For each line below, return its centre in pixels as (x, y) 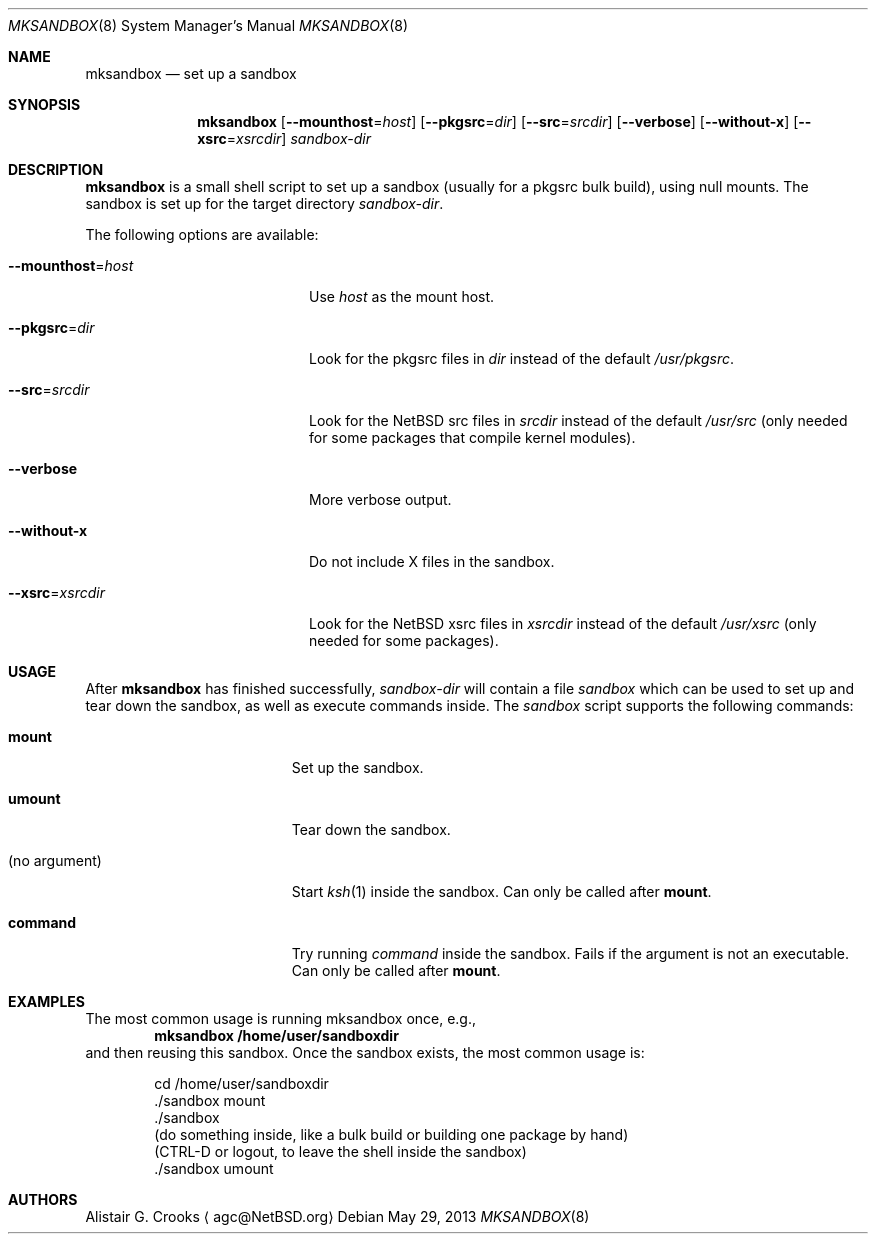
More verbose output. (380, 499)
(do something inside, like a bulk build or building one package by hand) (391, 1134)
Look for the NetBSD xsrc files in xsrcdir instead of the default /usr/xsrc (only (563, 623)
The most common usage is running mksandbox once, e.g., (281, 1018)
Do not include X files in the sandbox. (432, 561)
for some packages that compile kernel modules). (472, 437)
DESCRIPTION (56, 169)
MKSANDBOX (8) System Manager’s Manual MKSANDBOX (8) (208, 25)
